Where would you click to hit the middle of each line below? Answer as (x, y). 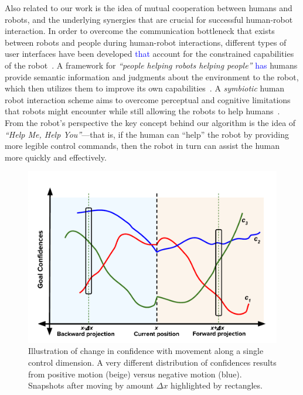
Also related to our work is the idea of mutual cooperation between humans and (149, 8)
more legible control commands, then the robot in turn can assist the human (142, 146)
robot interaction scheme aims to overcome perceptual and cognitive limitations (148, 99)
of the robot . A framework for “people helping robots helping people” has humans (151, 65)
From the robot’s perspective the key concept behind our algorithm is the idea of (150, 122)
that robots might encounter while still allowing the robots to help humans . (142, 111)
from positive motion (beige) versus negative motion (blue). (135, 374)
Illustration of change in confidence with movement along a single (146, 351)
